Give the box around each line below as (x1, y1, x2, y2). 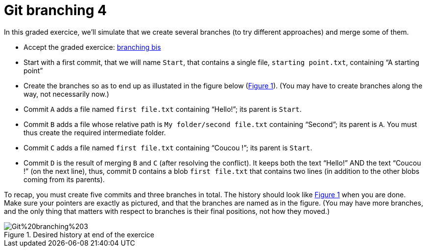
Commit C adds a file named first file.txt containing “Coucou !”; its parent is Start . (24, 143, 312, 152)
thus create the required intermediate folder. (24, 128, 166, 137)
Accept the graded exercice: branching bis (24, 42, 161, 51)
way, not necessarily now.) (24, 89, 109, 98)
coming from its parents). (24, 175, 105, 184)
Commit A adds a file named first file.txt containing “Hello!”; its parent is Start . (24, 105, 302, 113)
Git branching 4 (4, 2, 107, 19)
